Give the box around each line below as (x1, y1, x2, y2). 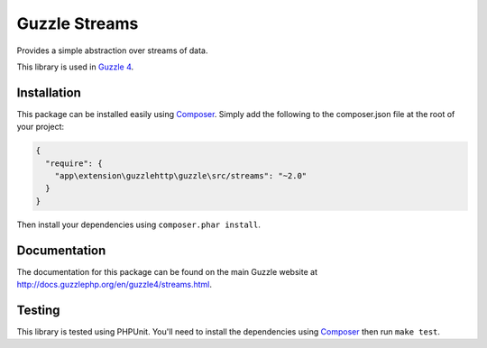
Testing (16, 302, 60, 317)
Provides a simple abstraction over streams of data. (16, 45, 208, 56)
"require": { (45, 158, 103, 169)
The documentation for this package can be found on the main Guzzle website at (16, 266, 317, 277)
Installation (16, 85, 81, 100)
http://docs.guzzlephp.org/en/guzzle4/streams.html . (16, 279, 212, 290)
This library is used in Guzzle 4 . (16, 61, 134, 72)
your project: (16, 122, 65, 133)
